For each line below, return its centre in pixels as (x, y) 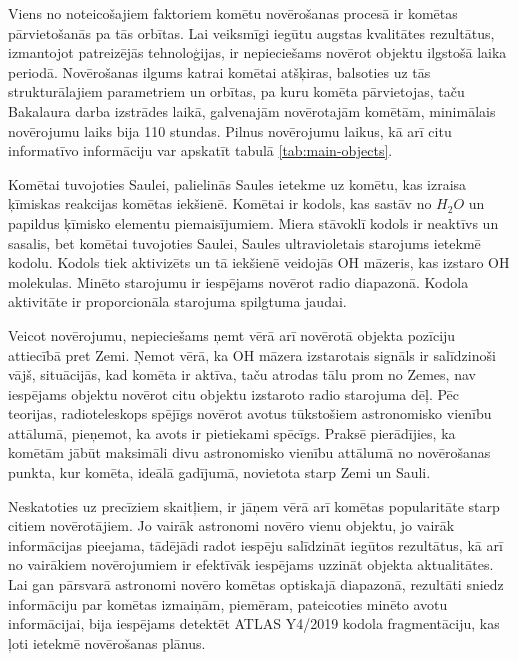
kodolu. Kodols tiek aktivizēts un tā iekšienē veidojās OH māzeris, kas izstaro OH (259, 262)
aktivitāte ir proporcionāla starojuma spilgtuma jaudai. (177, 301)
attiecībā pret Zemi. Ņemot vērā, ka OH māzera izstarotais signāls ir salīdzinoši (252, 354)
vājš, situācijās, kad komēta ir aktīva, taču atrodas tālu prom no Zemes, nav (242, 374)
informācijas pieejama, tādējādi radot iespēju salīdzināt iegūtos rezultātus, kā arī (255, 544)
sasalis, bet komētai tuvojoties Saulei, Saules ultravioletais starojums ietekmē (244, 242)
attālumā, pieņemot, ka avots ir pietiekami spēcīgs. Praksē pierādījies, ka (232, 432)
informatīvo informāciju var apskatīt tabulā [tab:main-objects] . (200, 150)
